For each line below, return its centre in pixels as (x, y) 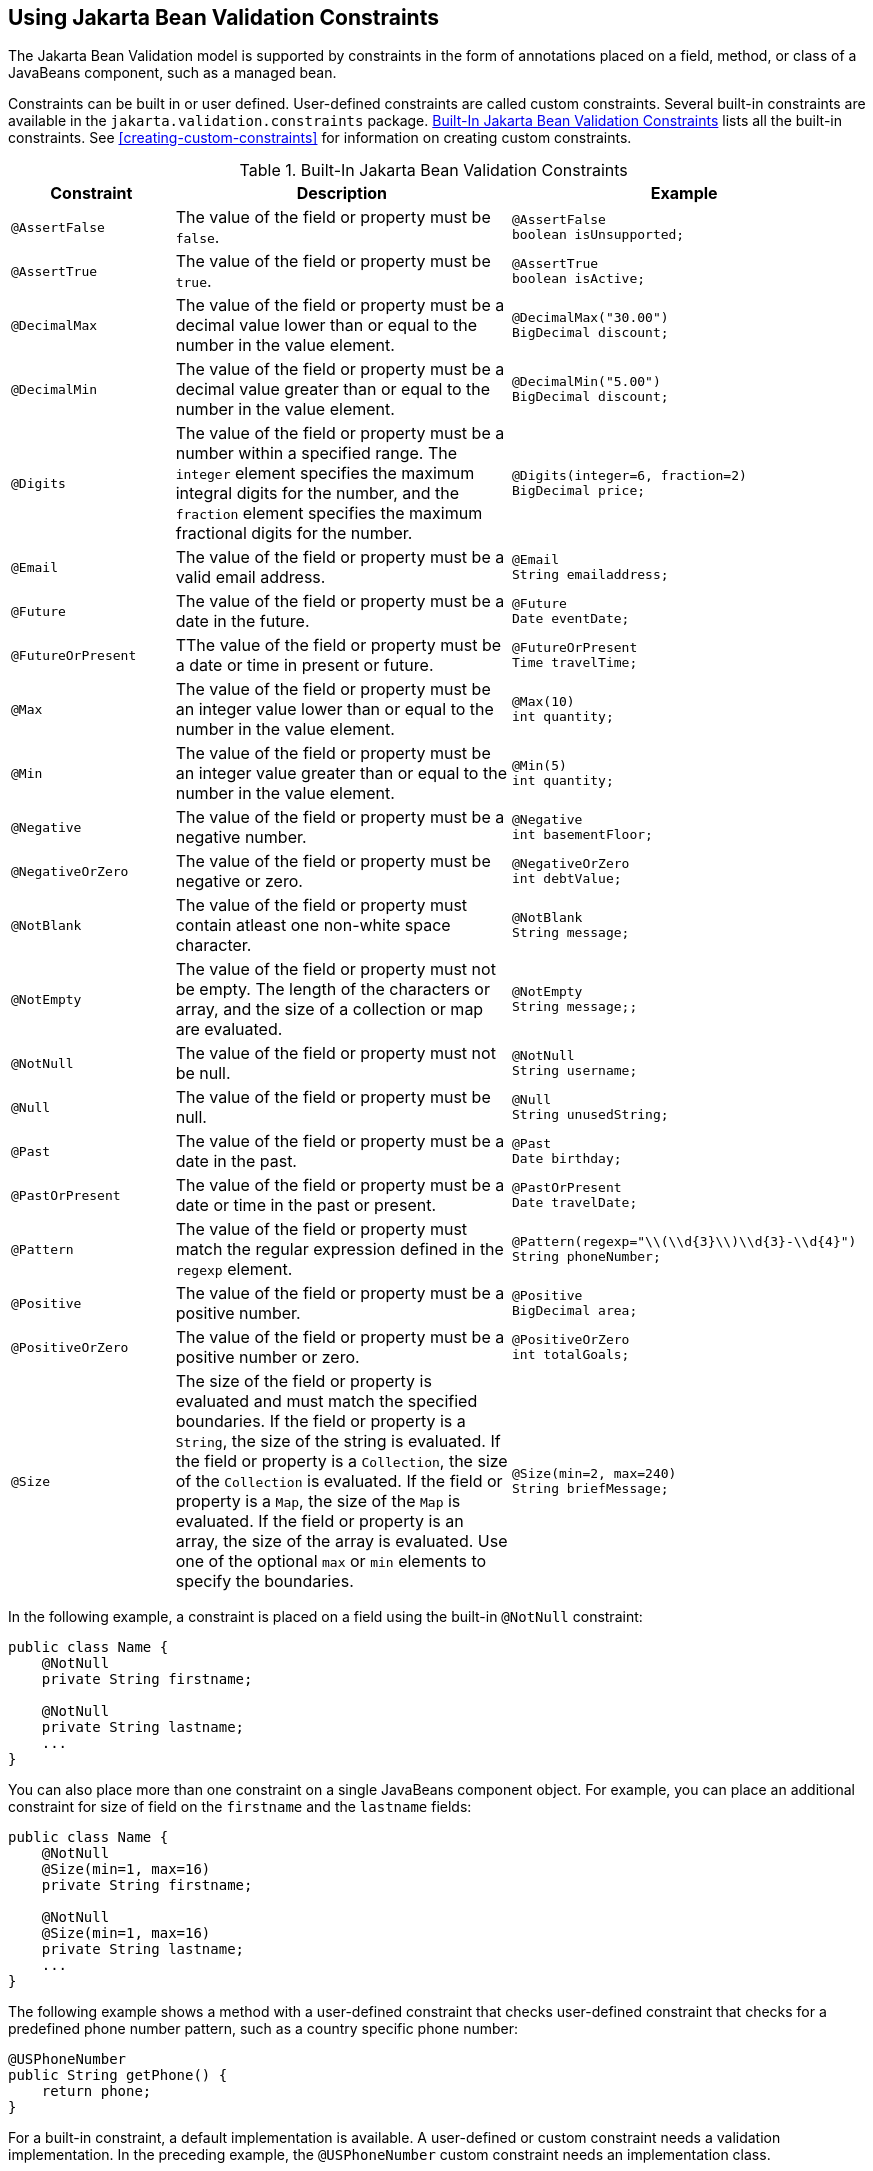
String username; (575, 1071)
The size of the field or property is (303, 1381)
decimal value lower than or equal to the (326, 325)
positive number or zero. (267, 1357)
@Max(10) (543, 702)
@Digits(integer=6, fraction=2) (629, 476)
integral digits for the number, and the (317, 493)
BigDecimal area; (575, 1311)
